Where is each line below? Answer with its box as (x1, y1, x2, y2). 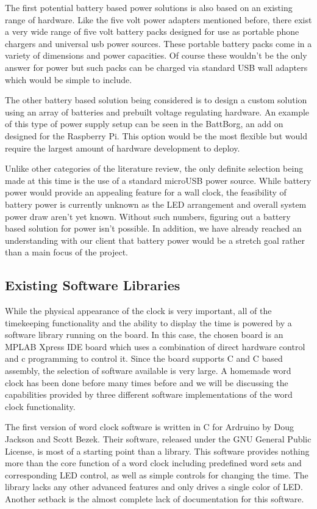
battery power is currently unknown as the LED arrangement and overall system (5, 197, 307, 210)
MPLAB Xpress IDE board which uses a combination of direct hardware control (5, 340, 305, 353)
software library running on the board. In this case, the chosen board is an (5, 328, 283, 341)
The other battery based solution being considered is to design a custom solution (5, 93, 307, 106)
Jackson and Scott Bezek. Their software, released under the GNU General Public (5, 433, 312, 445)
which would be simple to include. (5, 73, 132, 86)
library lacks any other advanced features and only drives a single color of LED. (5, 480, 303, 493)
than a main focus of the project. (5, 246, 128, 258)
